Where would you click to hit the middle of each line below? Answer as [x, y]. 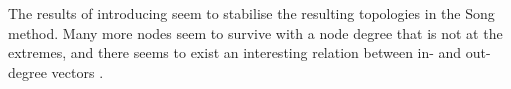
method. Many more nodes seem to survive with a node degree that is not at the [255, 32]
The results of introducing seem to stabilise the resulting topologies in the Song [251, 13]
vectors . [77, 71]
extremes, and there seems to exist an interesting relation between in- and [235, 52]
